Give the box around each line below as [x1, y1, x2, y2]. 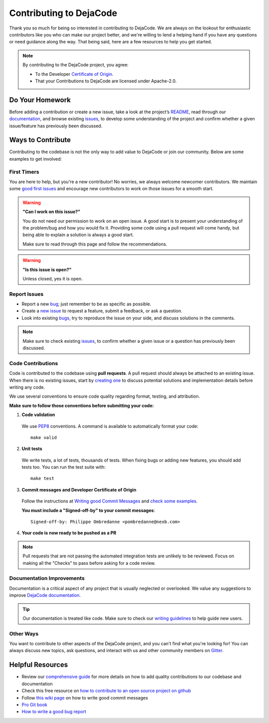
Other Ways [9, 630, 39, 637]
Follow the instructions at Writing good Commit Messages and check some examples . [21, 498, 198, 504]
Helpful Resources [9, 661, 68, 669]
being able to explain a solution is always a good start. [22, 232, 134, 238]
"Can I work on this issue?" [22, 209, 81, 215]
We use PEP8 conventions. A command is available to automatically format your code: [21, 423, 199, 429]
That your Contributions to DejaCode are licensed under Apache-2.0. [35, 78, 177, 84]
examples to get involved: [9, 156, 62, 162]
